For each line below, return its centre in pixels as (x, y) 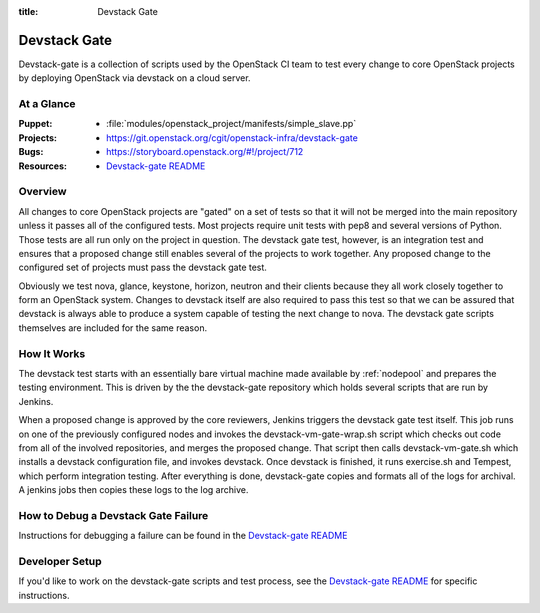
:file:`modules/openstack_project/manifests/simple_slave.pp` (231, 124)
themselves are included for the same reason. (113, 327)
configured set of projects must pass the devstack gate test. (142, 267)
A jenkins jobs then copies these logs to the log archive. (133, 490)
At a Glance (47, 104)
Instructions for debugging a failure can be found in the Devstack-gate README (183, 536)
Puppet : (35, 124)
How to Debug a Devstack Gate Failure (113, 515)
